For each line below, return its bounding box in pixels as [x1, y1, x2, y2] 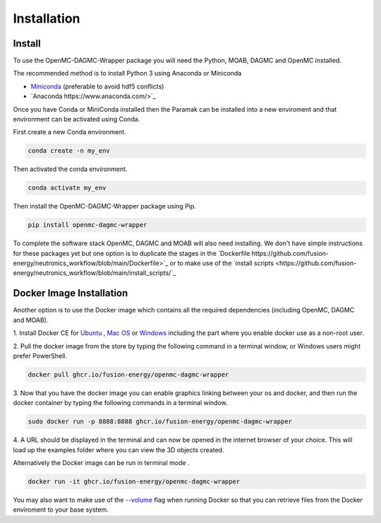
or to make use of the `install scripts [169, 259, 274, 268]
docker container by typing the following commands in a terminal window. [13, 399, 229, 407]
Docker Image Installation [13, 287, 128, 300]
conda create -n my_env [28, 147, 111, 155]
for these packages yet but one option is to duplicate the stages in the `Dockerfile [13, 249, 250, 257]
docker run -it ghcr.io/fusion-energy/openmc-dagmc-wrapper [28, 478, 241, 486]
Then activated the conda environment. [13, 165, 128, 173]
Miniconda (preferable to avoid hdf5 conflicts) [30, 82, 164, 90]
